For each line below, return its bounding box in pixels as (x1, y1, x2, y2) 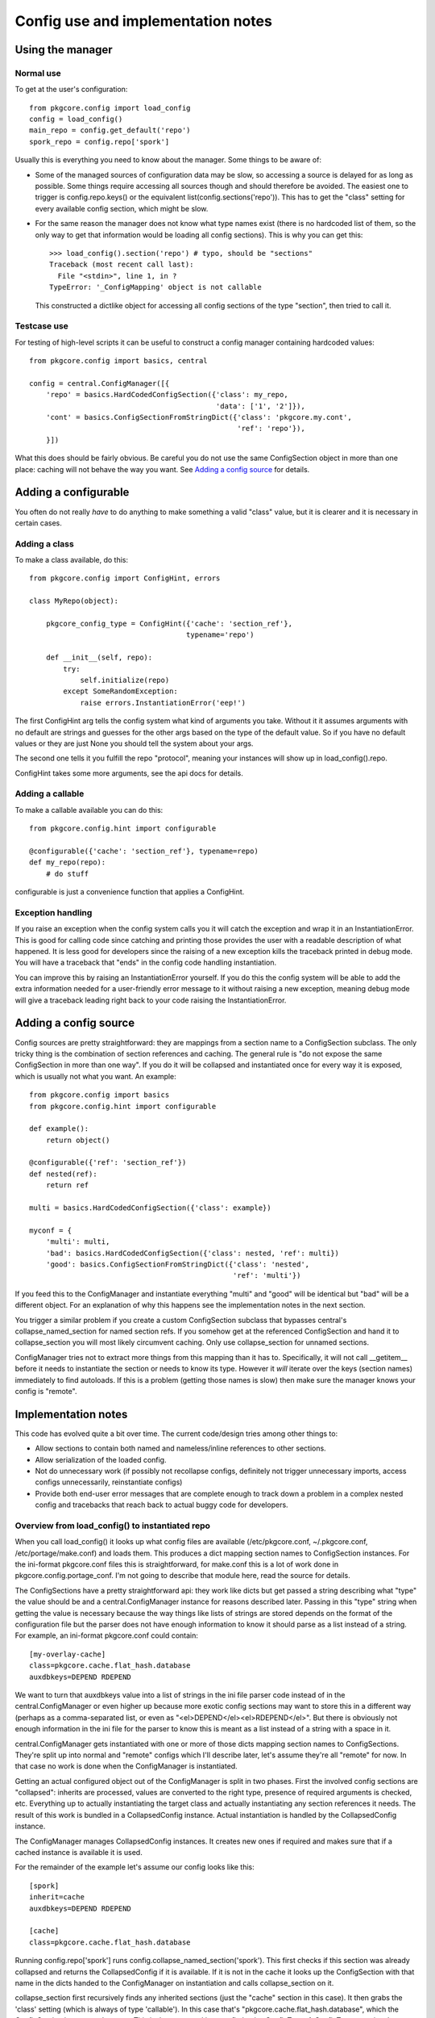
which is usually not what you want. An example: (14, 1071, 176, 1081)
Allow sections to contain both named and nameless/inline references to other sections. (35, 1443, 326, 1453)
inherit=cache (29, 1893, 85, 1902)
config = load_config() (29, 115, 123, 124)
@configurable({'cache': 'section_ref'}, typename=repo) (29, 847, 259, 856)
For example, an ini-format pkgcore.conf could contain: (14, 1631, 199, 1640)
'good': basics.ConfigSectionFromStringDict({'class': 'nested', (45, 1259, 310, 1269)
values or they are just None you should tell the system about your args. (14, 739, 254, 748)
